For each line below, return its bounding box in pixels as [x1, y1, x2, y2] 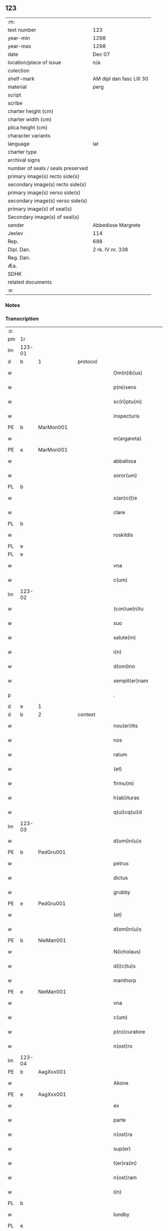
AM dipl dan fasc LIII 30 [92, 75, 148, 82]
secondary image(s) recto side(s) [7, 181, 86, 188]
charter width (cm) [7, 116, 52, 123]
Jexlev [7, 230, 23, 237]
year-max [7, 43, 31, 50]
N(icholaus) [113, 948, 141, 955]
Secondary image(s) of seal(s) [7, 213, 79, 220]
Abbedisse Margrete [92, 221, 141, 228]
